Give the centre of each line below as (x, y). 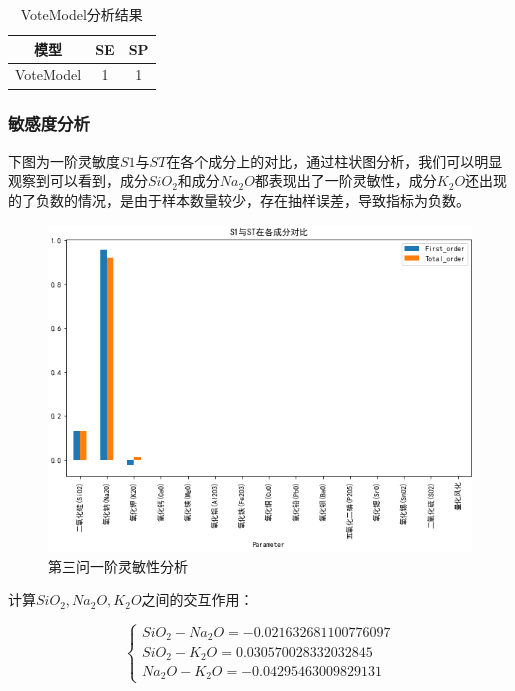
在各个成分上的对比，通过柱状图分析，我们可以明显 (334, 160)
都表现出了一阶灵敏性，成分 (345, 180)
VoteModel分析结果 (81, 14)
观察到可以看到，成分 (78, 180)
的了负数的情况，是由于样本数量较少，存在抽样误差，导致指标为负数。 (239, 199)
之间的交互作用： (197, 599)
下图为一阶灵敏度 (64, 160)
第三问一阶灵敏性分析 (118, 565)
